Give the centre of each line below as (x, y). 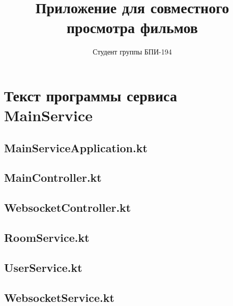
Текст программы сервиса (91, 95)
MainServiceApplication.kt (76, 147)
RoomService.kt (47, 238)
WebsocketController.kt (68, 207)
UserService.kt (43, 267)
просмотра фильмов (132, 27)
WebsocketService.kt (59, 297)
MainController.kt (53, 177)
